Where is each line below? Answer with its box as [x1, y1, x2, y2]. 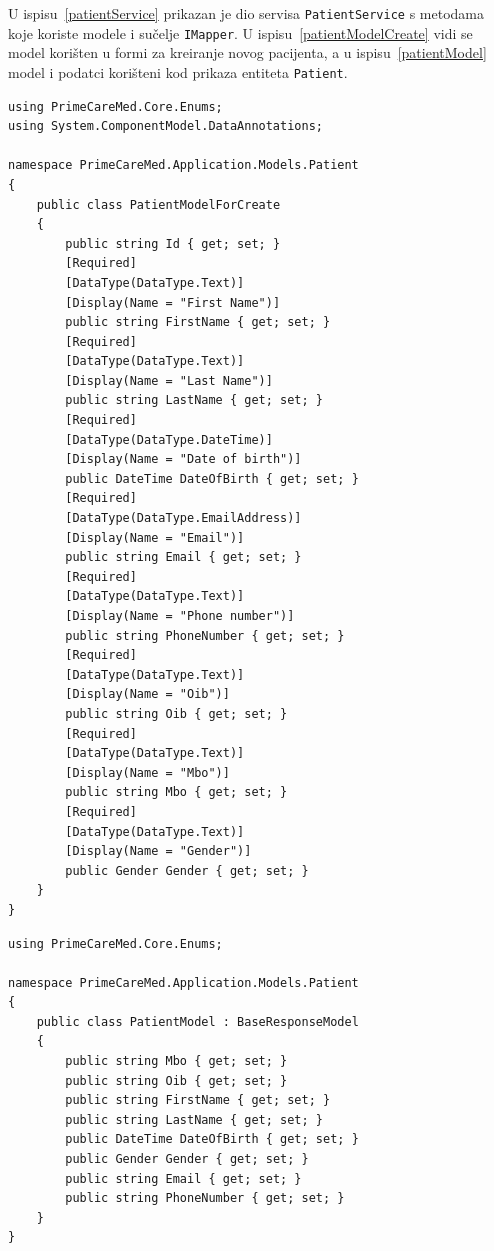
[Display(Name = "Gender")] [65, 844, 252, 859]
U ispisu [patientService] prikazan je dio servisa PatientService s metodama [8, 3, 485, 23]
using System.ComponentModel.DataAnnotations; [8, 119, 323, 134]
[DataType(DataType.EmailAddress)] [65, 511, 302, 526]
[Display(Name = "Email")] [65, 530, 245, 545]
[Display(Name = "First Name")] [65, 295, 281, 310]
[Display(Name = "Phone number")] [65, 609, 295, 623]
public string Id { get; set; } [65, 236, 281, 251]
